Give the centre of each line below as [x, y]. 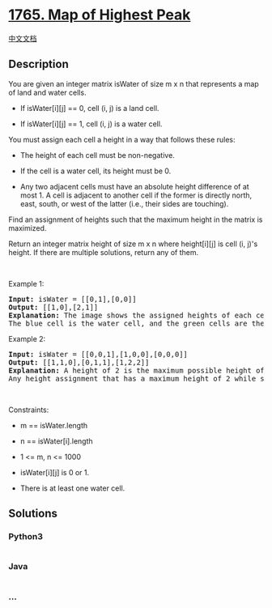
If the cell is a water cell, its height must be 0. [96, 171]
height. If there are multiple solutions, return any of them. [104, 252]
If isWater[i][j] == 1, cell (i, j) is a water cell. [91, 124]
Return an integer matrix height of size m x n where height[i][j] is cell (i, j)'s [133, 244]
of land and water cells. [47, 92]
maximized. [28, 227]
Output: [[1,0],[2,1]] [53, 307]
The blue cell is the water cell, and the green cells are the [136, 323]
